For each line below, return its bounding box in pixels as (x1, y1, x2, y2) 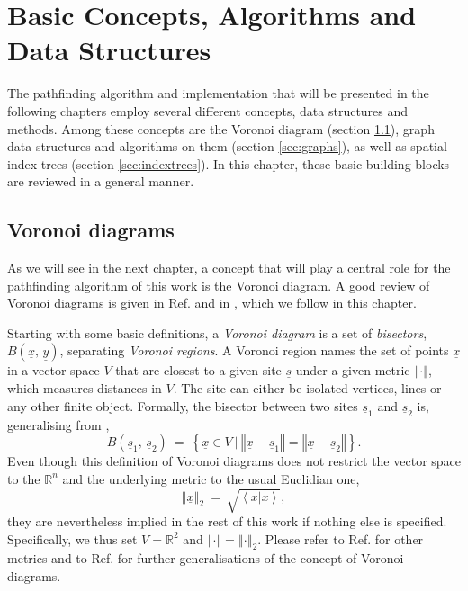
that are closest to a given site (115, 361, 282, 380)
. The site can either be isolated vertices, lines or (173, 379, 442, 398)
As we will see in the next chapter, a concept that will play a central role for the (7, 258, 451, 277)
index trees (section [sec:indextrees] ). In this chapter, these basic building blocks (7, 154, 450, 173)
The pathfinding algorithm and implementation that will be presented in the (7, 84, 429, 103)
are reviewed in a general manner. (7, 172, 194, 191)
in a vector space (7, 361, 100, 380)
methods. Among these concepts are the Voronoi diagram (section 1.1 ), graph (7, 119, 435, 138)
